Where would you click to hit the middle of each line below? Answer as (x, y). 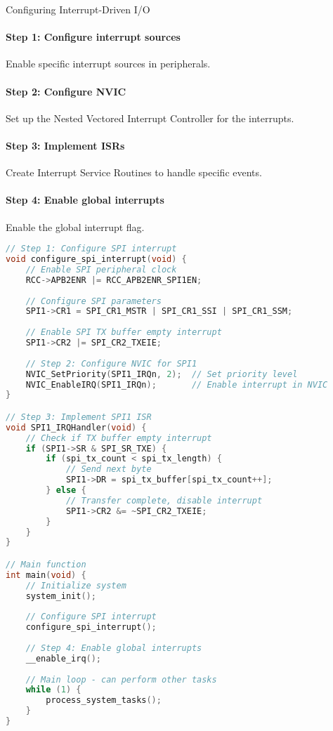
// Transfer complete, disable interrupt (164, 500)
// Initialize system (76, 585)
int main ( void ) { (46, 575)
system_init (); (61, 596)
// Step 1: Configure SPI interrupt (91, 249)
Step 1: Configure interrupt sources (93, 37)
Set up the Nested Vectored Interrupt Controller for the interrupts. (150, 118)
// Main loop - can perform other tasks (121, 679)
